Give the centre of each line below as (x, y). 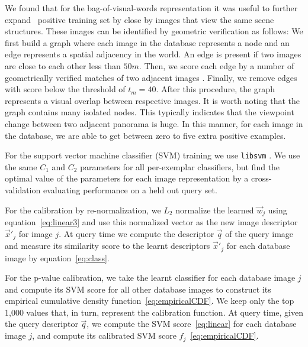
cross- (262, 178)
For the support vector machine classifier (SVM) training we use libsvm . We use (153, 155)
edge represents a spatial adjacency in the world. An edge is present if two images (153, 54)
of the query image (259, 233)
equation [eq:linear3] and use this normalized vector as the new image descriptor (151, 222)
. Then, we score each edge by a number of (216, 65)
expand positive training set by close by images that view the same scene (139, 19)
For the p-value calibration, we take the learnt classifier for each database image (150, 278)
